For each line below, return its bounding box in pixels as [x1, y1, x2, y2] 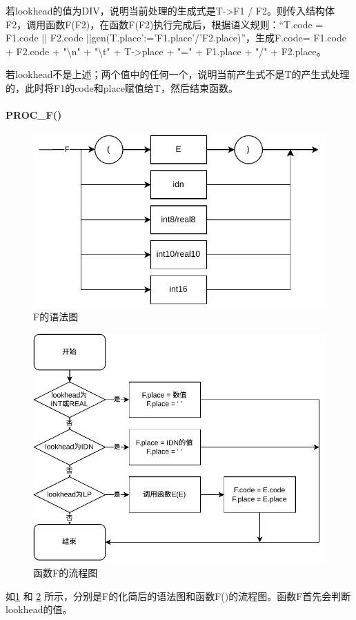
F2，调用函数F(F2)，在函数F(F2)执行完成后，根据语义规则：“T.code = [6, 17, 324, 31]
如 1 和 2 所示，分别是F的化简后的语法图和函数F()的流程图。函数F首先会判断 [6, 588, 351, 603]
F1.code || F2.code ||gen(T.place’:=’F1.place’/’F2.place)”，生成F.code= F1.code [6, 30, 346, 45]
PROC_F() [6, 108, 62, 122]
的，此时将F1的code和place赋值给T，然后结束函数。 [6, 80, 238, 95]
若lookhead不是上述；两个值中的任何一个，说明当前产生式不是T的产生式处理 [6, 67, 350, 81]
